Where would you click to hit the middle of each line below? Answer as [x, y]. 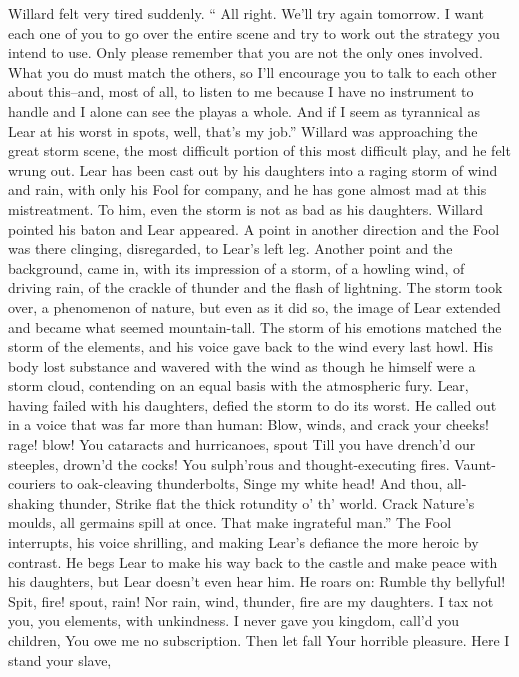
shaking [31, 502]
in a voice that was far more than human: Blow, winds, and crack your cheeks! [248, 424]
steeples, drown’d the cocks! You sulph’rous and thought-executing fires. [229, 463]
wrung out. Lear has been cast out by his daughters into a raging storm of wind [253, 169]
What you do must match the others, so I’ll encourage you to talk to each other [252, 71]
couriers [32, 483]
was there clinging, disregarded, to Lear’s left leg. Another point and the [230, 248]
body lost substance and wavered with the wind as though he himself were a [242, 365]
